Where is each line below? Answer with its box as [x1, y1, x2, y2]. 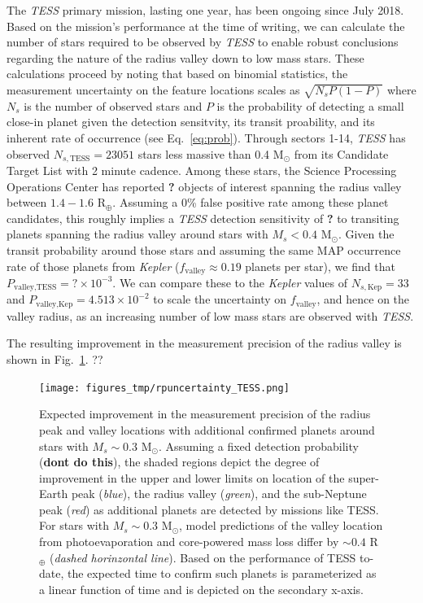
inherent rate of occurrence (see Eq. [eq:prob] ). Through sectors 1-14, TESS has [7, 129, 406, 146]
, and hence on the [316, 291, 410, 308]
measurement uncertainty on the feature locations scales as [7, 81, 300, 98]
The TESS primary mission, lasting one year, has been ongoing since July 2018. [7, 2, 404, 18]
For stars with [39, 517, 109, 534]
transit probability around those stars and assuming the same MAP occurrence [7, 241, 401, 258]
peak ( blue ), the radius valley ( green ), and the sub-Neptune [71, 485, 367, 502]
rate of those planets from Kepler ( [7, 257, 180, 274]
